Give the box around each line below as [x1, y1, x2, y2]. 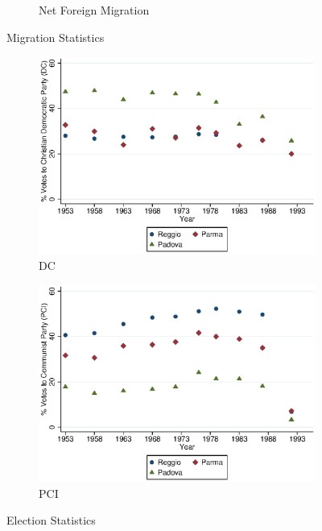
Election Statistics [6, 512, 96, 529]
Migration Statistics [6, 28, 105, 45]
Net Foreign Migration [39, 2, 150, 18]
